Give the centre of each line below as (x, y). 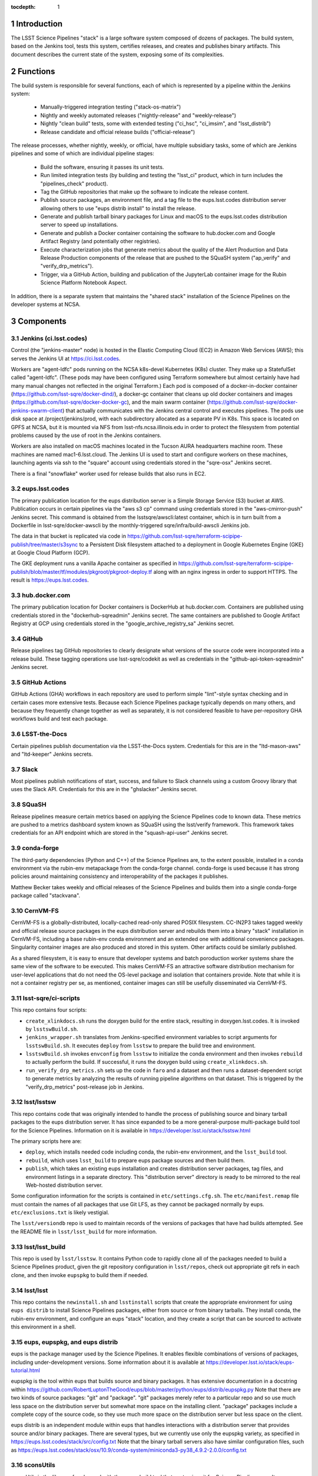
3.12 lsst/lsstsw (34, 1102)
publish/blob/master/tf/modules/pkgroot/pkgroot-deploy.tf (82, 572)
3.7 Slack (24, 769)
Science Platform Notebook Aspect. (84, 283)
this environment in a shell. (44, 1327)
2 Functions (33, 71)
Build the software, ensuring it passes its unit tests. (102, 167)
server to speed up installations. (79, 225)
